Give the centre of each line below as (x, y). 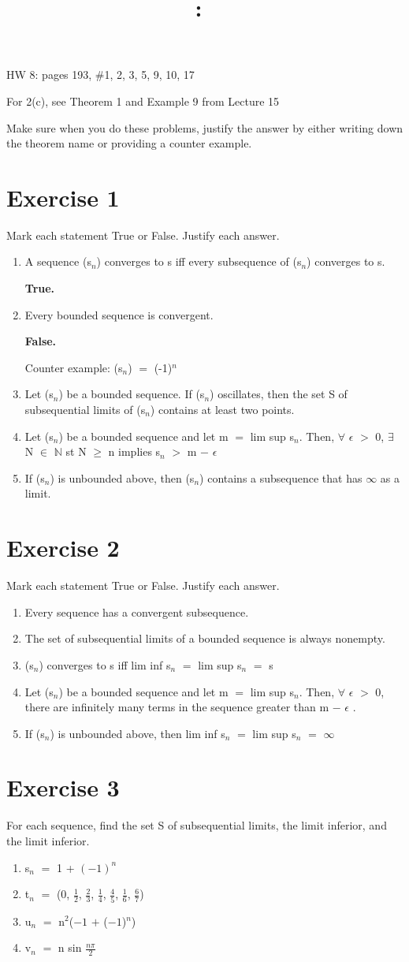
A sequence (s (58, 261)
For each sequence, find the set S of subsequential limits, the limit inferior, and (197, 825)
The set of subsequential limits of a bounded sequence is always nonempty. (205, 638)
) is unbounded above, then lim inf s (138, 733)
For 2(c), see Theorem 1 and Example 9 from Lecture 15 (143, 101)
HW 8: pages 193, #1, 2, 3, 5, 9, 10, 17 (100, 75)
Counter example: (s (74, 367)
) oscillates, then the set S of (279, 394)
